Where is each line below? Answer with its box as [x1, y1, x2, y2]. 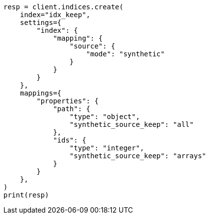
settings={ [20, 19, 62, 26]
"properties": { [36, 97, 99, 105]
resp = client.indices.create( [3, 3, 124, 11]
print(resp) [3, 191, 49, 199]
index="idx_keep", [20, 11, 91, 19]
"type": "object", [69, 113, 140, 121]
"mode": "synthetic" [86, 50, 165, 58]
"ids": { [53, 136, 86, 144]
